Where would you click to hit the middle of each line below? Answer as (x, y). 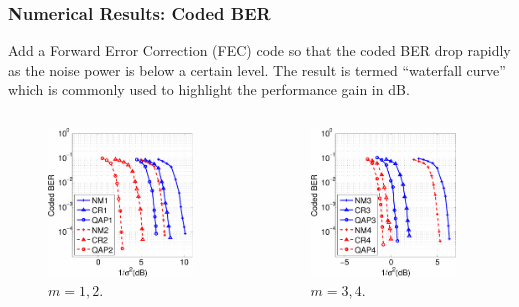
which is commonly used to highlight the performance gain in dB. (209, 89)
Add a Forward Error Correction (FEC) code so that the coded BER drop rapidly (259, 50)
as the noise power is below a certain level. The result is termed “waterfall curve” (257, 69)
